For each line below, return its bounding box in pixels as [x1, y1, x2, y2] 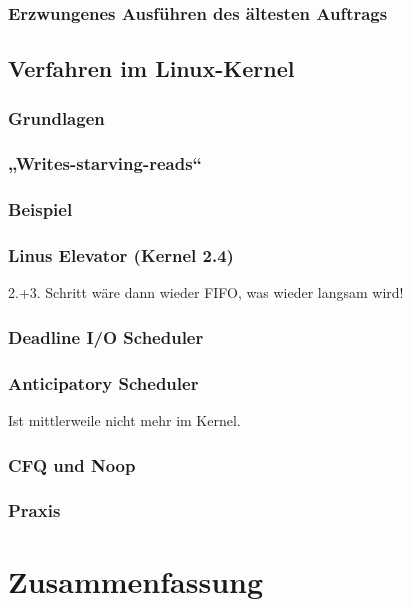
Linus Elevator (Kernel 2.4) [8, 243, 234, 268]
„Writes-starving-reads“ [8, 151, 202, 176]
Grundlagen [8, 105, 105, 130]
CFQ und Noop [8, 452, 136, 477]
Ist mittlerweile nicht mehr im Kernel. [8, 410, 241, 431]
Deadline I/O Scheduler [8, 324, 204, 349]
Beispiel [8, 197, 73, 222]
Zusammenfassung [8, 560, 264, 601]
